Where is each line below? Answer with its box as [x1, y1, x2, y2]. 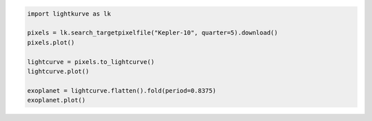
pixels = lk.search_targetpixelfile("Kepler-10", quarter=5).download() [27, 29, 278, 37]
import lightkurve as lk [27, 10, 112, 17]
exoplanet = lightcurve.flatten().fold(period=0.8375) [27, 87, 216, 94]
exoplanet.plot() [27, 96, 86, 104]
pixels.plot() [27, 38, 75, 46]
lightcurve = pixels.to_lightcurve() [27, 58, 155, 65]
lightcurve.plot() [27, 67, 90, 75]
